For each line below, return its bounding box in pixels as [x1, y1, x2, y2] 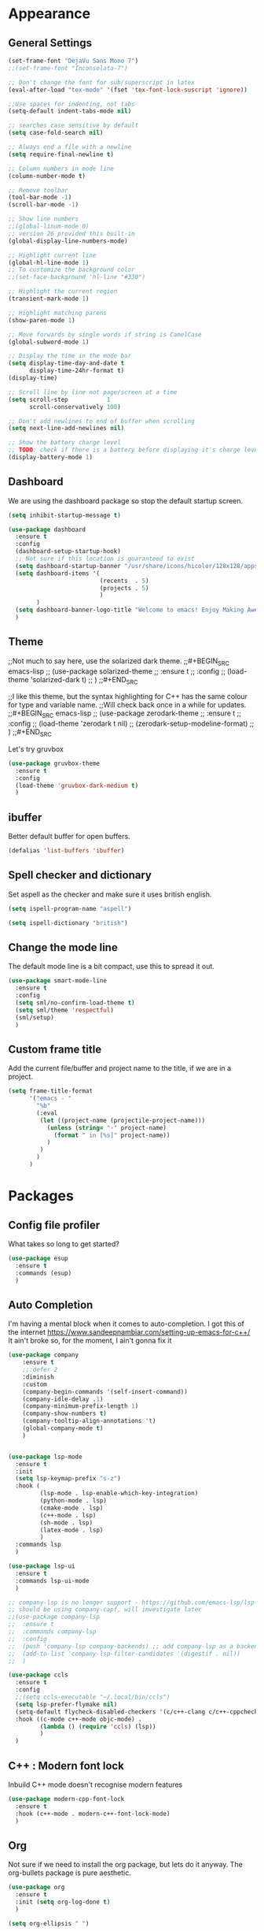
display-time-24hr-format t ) [28, 367, 125, 375]
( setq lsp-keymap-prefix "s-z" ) [15, 1475, 122, 1483]
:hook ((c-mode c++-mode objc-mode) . [15, 1715, 143, 1723]
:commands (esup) [15, 1269, 72, 1277]
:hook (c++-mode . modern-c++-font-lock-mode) [15, 1810, 170, 1818]
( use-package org [8, 1884, 65, 1892]
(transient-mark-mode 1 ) [8, 295, 90, 303]
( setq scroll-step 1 [8, 395, 111, 403]
